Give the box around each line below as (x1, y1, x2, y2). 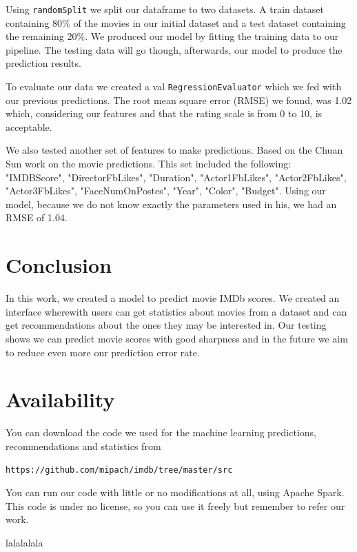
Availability (6, 385, 115, 413)
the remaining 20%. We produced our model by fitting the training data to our (6, 29, 339, 43)
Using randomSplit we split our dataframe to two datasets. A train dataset (6, 2, 324, 16)
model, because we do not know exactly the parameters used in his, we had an (6, 196, 337, 211)
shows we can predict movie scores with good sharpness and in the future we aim (6, 331, 348, 345)
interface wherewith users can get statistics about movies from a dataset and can (6, 304, 347, 318)
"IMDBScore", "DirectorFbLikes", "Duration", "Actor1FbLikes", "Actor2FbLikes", (6, 170, 347, 184)
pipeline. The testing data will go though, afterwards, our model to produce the (6, 42, 343, 57)
